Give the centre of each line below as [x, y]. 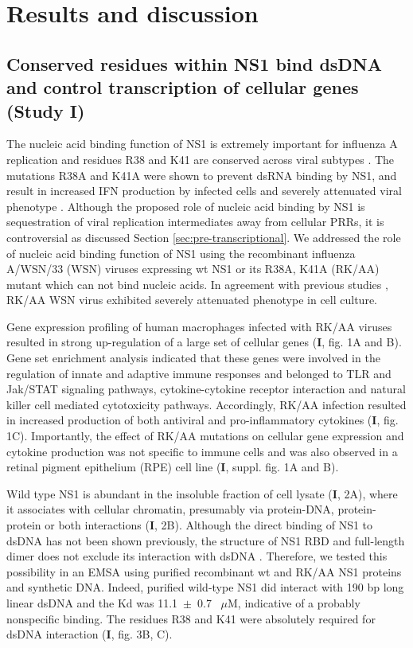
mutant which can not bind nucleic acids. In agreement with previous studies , [197, 284]
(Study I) [46, 110]
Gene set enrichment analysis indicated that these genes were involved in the [193, 358]
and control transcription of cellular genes [183, 87]
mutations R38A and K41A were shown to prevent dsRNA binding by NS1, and [202, 175]
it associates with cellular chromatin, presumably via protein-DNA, [170, 509]
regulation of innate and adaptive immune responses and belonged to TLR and [199, 373]
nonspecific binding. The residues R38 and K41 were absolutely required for [191, 618]
